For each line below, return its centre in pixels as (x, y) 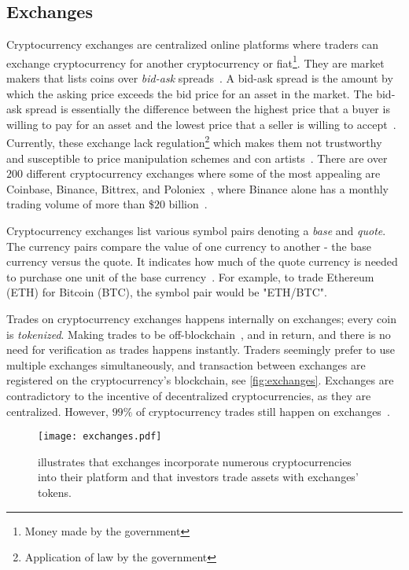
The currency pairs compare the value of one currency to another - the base (189, 246)
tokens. (55, 493)
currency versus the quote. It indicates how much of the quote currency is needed (202, 261)
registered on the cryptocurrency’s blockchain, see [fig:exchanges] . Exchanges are (200, 380)
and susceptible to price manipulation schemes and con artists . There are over (197, 158)
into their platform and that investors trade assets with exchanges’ (198, 477)
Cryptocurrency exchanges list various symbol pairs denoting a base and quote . (196, 231)
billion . (188, 204)
